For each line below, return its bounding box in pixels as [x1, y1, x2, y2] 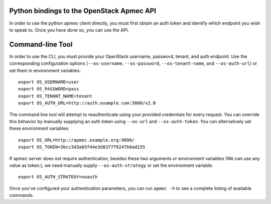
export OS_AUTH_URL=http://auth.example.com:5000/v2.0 [18, 100, 156, 106]
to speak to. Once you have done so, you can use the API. [9, 27, 129, 33]
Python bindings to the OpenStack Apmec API [9, 7, 157, 15]
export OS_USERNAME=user [18, 79, 79, 85]
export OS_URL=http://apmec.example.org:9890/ [18, 137, 135, 143]
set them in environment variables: [9, 67, 81, 73]
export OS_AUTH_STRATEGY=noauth [18, 174, 98, 180]
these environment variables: [9, 126, 70, 132]
